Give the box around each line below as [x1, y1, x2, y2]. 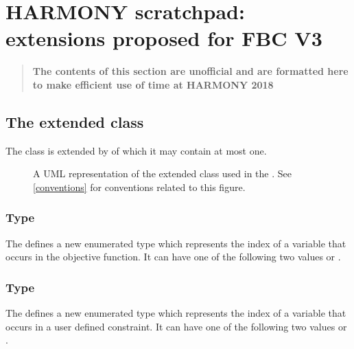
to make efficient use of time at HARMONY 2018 [32, 77, 274, 91]
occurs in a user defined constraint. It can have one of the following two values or [5, 319, 347, 333]
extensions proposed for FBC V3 [5, 24, 322, 52]
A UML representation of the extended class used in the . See [33, 166, 292, 181]
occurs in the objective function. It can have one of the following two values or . [5, 249, 341, 264]
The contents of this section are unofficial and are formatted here [32, 64, 349, 78]
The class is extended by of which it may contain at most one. [5, 143, 267, 157]
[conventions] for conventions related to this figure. [33, 179, 246, 194]
